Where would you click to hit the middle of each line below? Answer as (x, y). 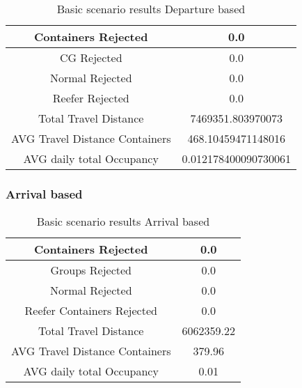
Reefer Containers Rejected (91, 311)
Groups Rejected (91, 270)
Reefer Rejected (91, 98)
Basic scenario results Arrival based (123, 222)
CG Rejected (91, 57)
